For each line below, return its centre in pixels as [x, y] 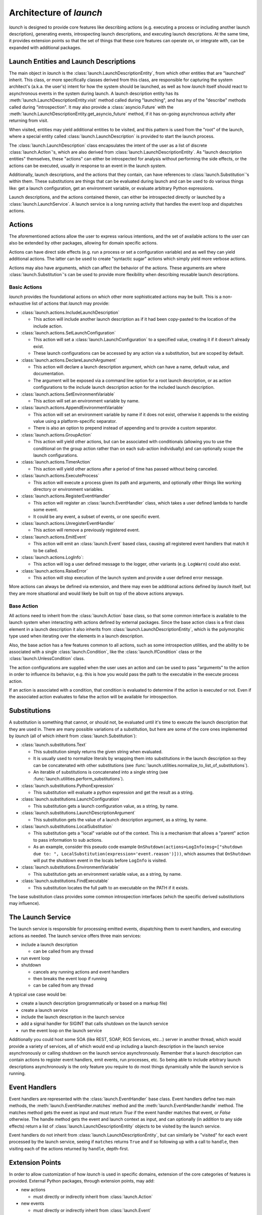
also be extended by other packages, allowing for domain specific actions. [83, 243]
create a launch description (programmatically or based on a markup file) [94, 1003]
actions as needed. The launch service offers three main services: [75, 936]
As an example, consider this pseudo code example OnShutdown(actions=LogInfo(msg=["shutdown [138, 847]
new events [33, 1203]
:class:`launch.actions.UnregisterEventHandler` [68, 523]
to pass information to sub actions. [68, 840]
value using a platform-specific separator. [75, 421]
